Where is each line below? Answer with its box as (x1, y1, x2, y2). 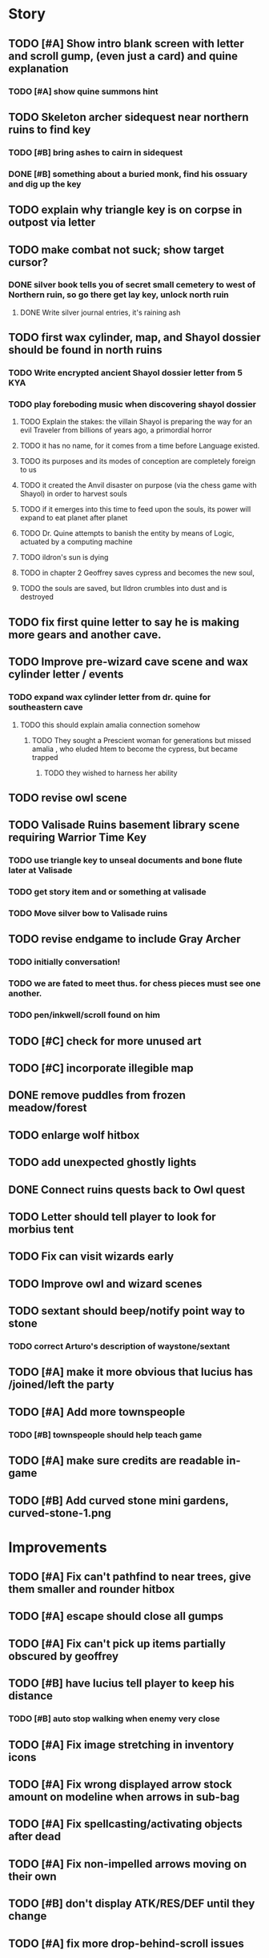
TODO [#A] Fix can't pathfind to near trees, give (8, 1570, 251, 1584)
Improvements (8, 1538, 107, 1556)
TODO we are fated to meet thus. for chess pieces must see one (8, 978, 261, 989)
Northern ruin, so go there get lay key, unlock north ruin (8, 289, 230, 300)
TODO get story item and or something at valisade (8, 887, 207, 898)
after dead (8, 1830, 62, 1843)
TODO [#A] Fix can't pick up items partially (8, 1637, 227, 1650)
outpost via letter (8, 215, 96, 229)
